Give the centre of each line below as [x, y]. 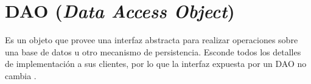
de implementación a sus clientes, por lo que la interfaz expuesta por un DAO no [156, 64]
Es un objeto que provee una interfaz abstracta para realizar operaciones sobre [152, 40]
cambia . [21, 75]
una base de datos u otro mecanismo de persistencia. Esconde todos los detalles [153, 51]
